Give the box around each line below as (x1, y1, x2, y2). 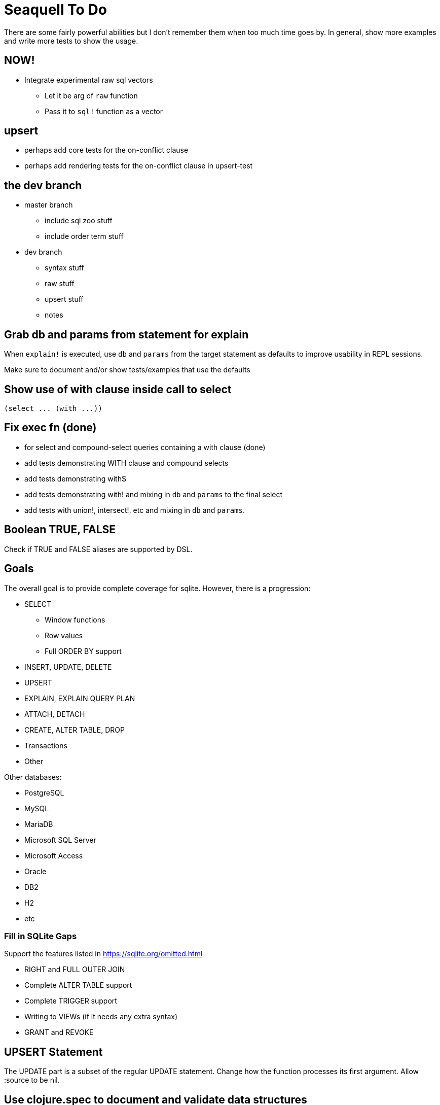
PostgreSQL (24, 788, 64, 797)
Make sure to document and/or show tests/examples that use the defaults (4, 365, 250, 374)
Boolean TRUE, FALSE (4, 523, 116, 536)
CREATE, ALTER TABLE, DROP (24, 725, 125, 734)
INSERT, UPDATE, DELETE (24, 662, 112, 671)
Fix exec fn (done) (4, 421, 97, 434)
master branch (24, 200, 73, 210)
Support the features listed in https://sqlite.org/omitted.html (4, 949, 203, 958)
